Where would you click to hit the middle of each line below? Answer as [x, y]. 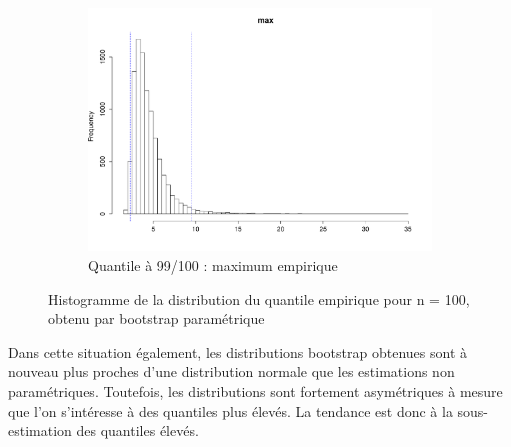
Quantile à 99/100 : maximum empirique [213, 265]
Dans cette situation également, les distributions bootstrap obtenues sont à [237, 351]
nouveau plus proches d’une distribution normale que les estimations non [231, 371]
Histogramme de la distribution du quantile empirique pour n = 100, [259, 298]
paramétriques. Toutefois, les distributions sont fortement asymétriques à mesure [255, 391]
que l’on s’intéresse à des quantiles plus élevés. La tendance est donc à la [230, 410]
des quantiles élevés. [137, 430]
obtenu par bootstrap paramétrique [156, 318]
